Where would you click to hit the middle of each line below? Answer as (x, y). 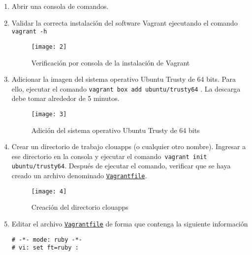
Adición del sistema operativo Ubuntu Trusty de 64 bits (115, 130)
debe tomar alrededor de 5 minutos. (65, 98)
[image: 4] (49, 191)
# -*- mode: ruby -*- (47, 239)
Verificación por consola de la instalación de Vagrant (110, 62)
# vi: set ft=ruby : (45, 248)
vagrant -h (29, 32)
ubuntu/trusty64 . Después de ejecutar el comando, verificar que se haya (121, 166)
